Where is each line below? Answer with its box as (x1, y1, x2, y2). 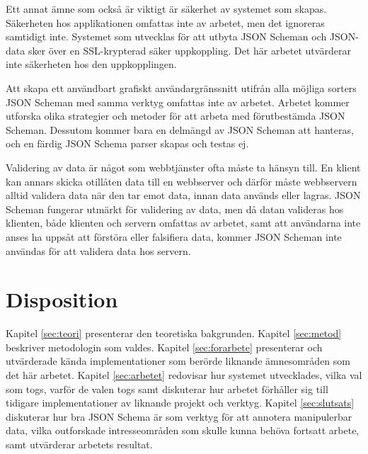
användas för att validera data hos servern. (6, 243, 191, 258)
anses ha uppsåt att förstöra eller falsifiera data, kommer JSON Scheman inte (6, 229, 342, 244)
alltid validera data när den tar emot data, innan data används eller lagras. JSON (6, 188, 361, 203)
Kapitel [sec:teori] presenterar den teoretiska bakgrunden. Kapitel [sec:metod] (6, 326, 342, 341)
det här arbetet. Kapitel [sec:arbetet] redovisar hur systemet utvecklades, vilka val (6, 368, 362, 382)
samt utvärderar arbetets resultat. (6, 436, 153, 451)
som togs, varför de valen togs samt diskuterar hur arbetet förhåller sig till (6, 381, 328, 396)
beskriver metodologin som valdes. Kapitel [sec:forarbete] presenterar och (6, 339, 323, 354)
